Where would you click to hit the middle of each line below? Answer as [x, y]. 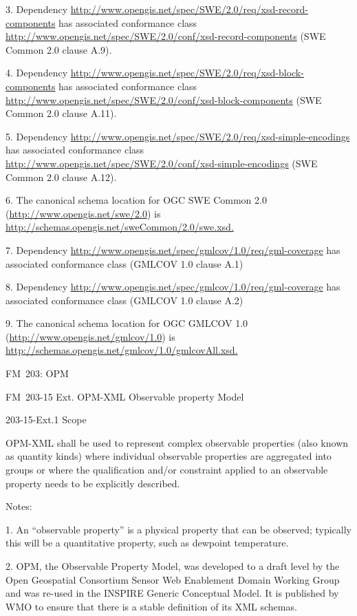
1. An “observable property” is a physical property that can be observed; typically [179, 529]
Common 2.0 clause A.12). [61, 177]
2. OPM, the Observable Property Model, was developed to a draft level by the [173, 566]
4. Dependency [37, 73]
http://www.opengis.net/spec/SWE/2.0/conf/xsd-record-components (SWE [166, 36]
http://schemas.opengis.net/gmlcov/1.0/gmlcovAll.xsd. [122, 350]
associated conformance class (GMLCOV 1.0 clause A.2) [125, 300]
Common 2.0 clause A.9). [59, 49]
